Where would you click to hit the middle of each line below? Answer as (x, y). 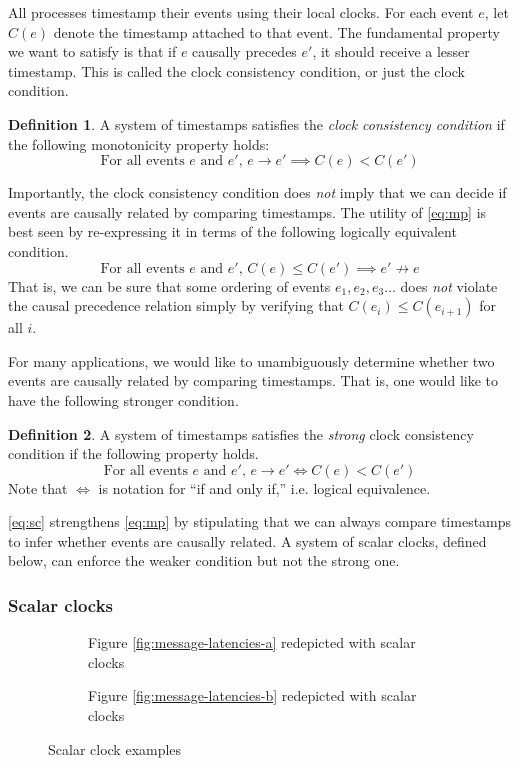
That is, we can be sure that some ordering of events (169, 285)
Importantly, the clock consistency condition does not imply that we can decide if (257, 192)
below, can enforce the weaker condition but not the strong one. (204, 560)
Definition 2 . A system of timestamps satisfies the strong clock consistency (241, 433)
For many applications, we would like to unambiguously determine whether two (251, 360)
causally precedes (244, 51)
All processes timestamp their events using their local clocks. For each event (241, 12)
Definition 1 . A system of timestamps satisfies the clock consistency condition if (256, 123)
